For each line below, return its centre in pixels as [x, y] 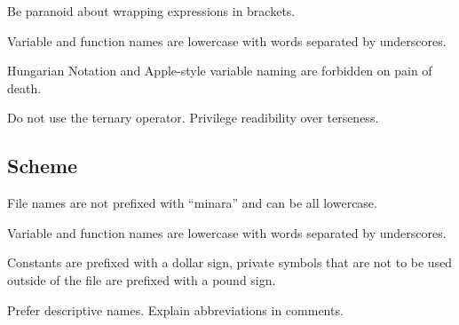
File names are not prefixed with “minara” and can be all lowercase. [192, 203]
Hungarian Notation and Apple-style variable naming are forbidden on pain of [220, 71]
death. [24, 87]
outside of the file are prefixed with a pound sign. [142, 279]
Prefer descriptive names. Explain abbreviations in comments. [175, 309]
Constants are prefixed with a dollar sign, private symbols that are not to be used [230, 262]
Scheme [43, 166]
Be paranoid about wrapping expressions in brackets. [151, 11]
